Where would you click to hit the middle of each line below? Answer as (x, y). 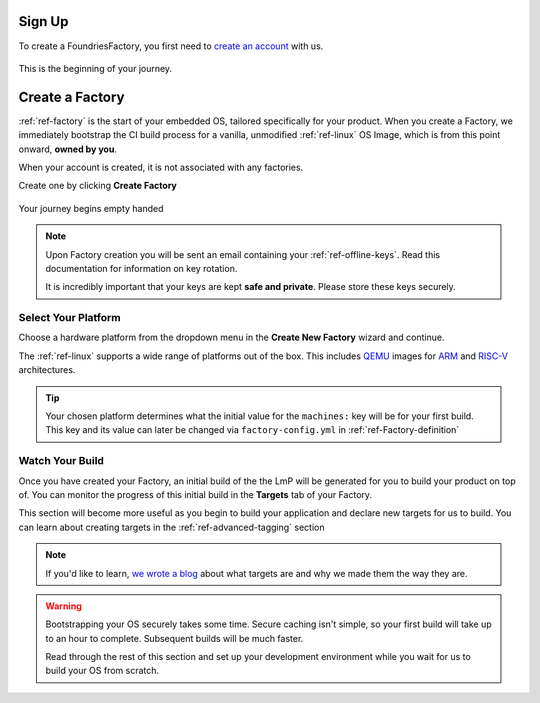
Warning (63, 606)
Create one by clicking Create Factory (97, 186)
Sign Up (43, 21)
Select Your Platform (69, 318)
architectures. (47, 370)
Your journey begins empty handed (91, 208)
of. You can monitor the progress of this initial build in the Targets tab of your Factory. (195, 494)
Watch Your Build (61, 461)
